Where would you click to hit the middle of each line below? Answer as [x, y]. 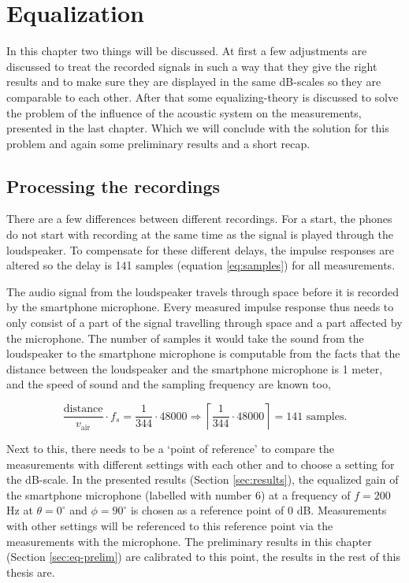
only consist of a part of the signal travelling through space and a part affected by [204, 323]
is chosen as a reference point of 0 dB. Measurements [258, 510]
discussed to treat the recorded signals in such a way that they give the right [192, 66]
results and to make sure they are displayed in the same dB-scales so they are [194, 82]
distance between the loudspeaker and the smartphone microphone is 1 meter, [195, 368]
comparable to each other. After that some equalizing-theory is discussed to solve [203, 97]
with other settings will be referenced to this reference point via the [170, 525]
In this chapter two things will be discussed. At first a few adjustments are [187, 51]
